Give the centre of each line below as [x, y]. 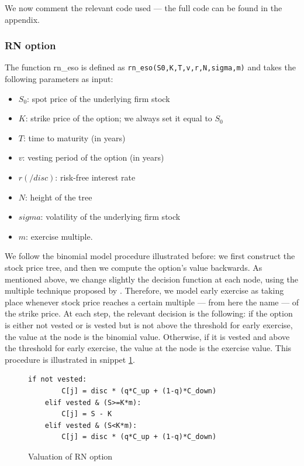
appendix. [22, 19]
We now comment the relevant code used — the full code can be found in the [144, 8]
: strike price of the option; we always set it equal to [119, 118]
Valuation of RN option [70, 456]
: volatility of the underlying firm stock [110, 217]
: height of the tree [59, 197]
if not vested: [58, 380]
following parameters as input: [59, 79]
